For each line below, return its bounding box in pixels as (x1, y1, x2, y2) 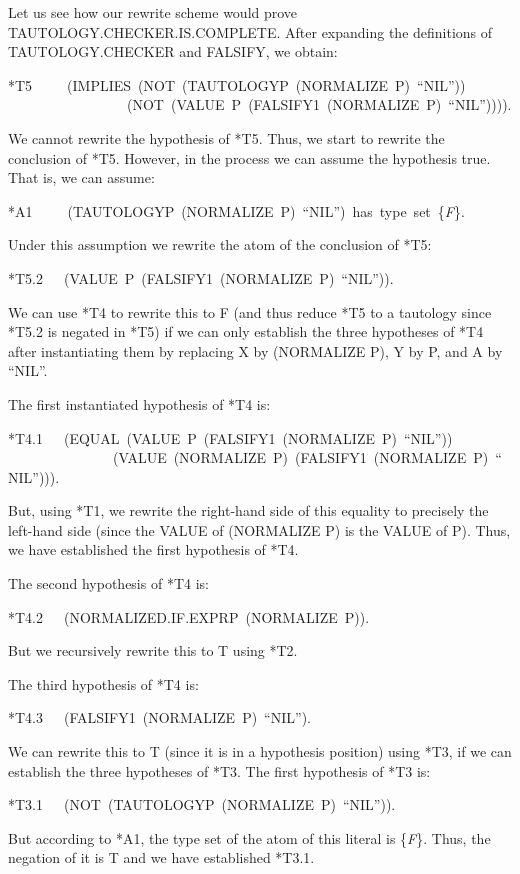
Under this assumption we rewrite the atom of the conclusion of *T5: (8, 234, 432, 255)
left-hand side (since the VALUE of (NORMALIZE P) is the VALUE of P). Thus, (8, 519, 511, 540)
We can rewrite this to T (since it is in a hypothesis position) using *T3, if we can (8, 741, 512, 762)
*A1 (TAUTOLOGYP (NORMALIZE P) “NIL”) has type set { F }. (8, 200, 465, 221)
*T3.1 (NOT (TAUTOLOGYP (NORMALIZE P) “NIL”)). (8, 794, 396, 815)
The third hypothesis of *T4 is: (8, 673, 199, 694)
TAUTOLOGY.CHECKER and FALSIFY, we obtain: (8, 41, 338, 62)
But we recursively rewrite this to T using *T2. (8, 640, 298, 661)
